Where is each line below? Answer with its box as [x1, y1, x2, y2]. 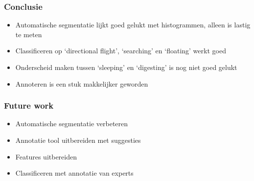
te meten [15, 29, 42, 39]
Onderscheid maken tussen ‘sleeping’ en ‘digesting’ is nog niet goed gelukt [15, 62, 237, 72]
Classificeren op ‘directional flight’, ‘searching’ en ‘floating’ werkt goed [15, 45, 226, 56]
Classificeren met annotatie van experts [15, 168, 134, 178]
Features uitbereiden [15, 151, 77, 161]
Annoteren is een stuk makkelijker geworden [15, 78, 148, 89]
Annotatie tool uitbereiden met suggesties [15, 135, 141, 145]
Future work [4, 99, 54, 112]
